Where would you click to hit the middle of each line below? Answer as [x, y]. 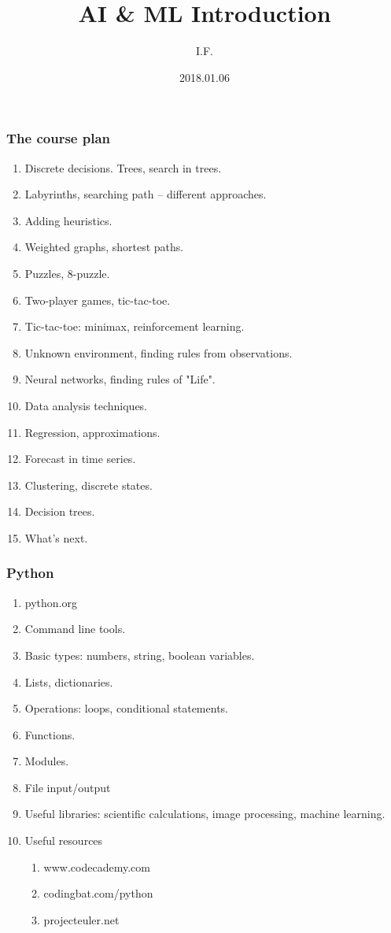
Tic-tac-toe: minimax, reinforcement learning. [135, 326]
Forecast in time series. [80, 459]
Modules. [47, 761]
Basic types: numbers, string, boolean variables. [140, 655]
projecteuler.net [81, 919]
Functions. [50, 734]
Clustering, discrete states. [89, 485]
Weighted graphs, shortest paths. [104, 247]
